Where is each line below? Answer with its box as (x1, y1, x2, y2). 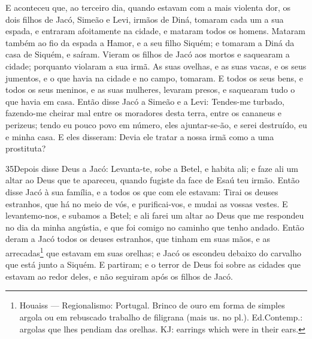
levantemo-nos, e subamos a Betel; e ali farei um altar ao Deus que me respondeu (5, 209, 304, 222)
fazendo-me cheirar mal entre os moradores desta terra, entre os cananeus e (5, 107, 282, 119)
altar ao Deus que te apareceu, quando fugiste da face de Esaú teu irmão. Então (5, 174, 299, 186)
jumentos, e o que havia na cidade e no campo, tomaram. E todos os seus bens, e (5, 71, 303, 84)
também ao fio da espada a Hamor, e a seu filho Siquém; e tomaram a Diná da (5, 36, 295, 49)
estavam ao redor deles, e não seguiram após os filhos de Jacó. (5, 270, 233, 282)
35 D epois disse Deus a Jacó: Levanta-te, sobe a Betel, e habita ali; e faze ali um (5, 162, 298, 174)
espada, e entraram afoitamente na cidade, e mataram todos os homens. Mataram (5, 25, 305, 37)
